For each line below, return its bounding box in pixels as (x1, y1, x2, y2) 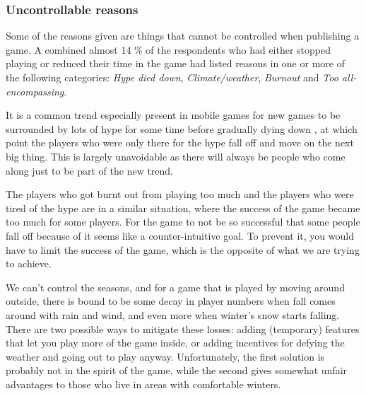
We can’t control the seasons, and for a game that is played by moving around (6, 279, 345, 294)
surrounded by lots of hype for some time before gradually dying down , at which (6, 121, 358, 136)
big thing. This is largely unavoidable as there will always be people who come (6, 148, 346, 163)
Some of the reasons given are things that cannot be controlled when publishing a (6, 28, 360, 43)
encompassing (6, 83, 64, 98)
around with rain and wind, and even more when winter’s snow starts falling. (6, 307, 340, 322)
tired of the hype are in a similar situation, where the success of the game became (6, 200, 360, 215)
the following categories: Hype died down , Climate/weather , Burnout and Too (6, 70, 338, 84)
